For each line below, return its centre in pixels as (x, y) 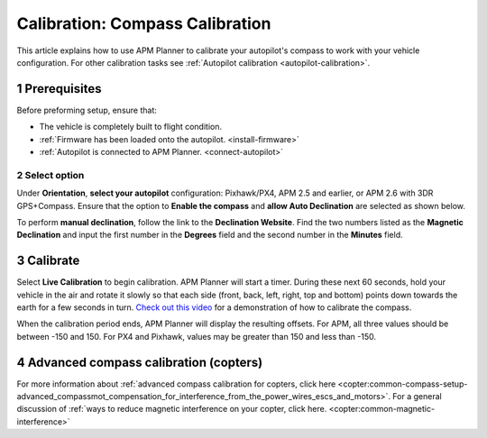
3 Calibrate (48, 261)
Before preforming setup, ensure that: (87, 110)
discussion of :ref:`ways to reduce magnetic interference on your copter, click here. (172, 409)
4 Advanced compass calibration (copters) (140, 362)
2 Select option (51, 175)
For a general (417, 397)
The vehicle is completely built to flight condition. (131, 127)
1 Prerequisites (59, 89)
